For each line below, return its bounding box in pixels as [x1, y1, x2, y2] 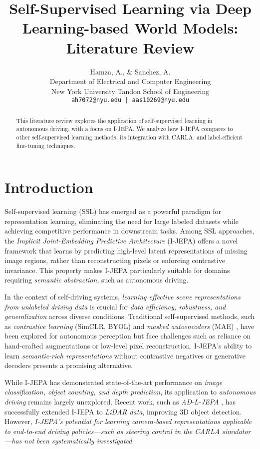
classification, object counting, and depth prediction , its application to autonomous [4, 386, 256, 397]
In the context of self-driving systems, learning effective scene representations [4, 291, 241, 302]
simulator [222, 425, 251, 436]
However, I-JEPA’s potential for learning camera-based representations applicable [4, 416, 252, 426]
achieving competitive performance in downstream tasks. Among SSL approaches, [4, 225, 255, 236]
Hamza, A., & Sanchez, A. [90, 66, 171, 76]
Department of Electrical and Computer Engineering [49, 76, 211, 86]
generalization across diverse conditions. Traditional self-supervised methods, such [4, 311, 255, 321]
